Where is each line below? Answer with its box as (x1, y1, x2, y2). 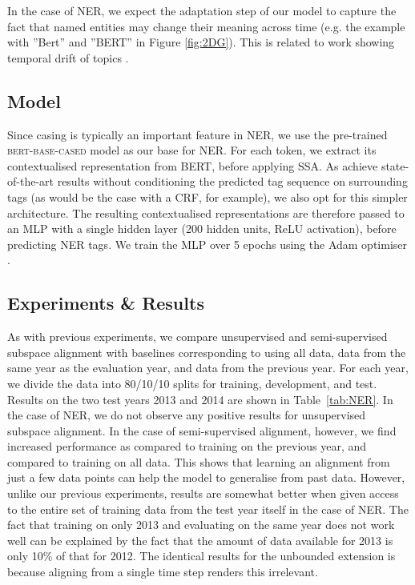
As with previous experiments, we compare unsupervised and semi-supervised (7, 328, 388, 345)
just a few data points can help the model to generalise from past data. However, (7, 469, 405, 486)
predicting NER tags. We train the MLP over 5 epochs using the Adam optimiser (7, 235, 408, 252)
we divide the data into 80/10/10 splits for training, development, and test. (7, 375, 377, 391)
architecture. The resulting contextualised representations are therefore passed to (7, 204, 405, 221)
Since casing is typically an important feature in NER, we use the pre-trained (7, 126, 388, 142)
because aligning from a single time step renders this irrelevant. (7, 563, 318, 580)
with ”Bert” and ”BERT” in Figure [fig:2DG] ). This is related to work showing (7, 34, 395, 50)
